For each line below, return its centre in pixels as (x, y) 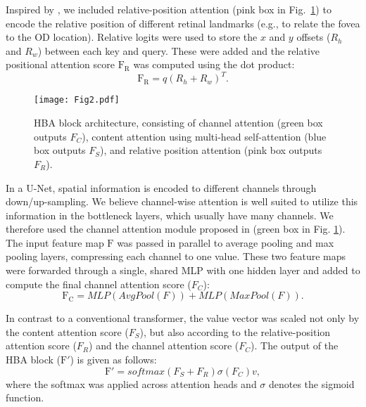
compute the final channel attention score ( (99, 284)
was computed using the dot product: (214, 64)
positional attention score (60, 64)
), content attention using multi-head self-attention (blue (204, 136)
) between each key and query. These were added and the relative (178, 50)
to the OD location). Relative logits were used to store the (132, 37)
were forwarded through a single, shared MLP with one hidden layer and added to (183, 270)
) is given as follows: (113, 360)
